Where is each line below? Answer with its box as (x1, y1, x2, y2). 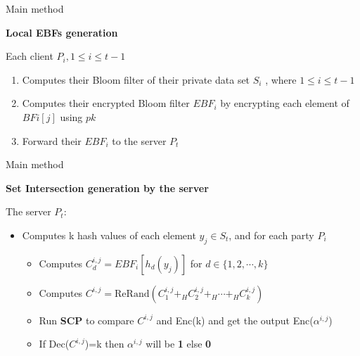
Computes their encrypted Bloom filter (22, 96, 190, 110)
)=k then (84, 336, 124, 351)
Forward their (22, 133, 82, 148)
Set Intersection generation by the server (6, 180, 209, 195)
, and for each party (229, 227, 314, 242)
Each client (6, 49, 53, 63)
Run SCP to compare (39, 312, 134, 327)
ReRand (115, 288, 150, 299)
